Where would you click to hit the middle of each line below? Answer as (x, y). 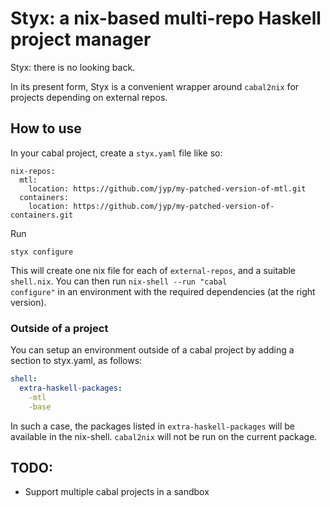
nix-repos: (33, 171)
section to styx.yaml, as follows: (76, 361)
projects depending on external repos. (89, 97)
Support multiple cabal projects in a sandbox (117, 492)
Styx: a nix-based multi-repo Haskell (166, 18)
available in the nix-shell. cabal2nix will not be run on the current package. (164, 436)
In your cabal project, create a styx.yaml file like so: (116, 153)
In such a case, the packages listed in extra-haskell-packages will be (152, 426)
